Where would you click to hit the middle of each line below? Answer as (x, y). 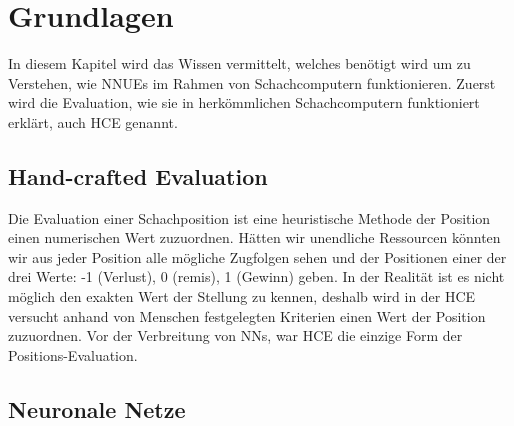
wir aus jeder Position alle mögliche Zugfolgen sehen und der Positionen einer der (257, 256)
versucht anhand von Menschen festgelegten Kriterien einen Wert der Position (247, 315)
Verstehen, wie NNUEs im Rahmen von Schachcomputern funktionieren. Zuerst (252, 82)
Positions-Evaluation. (73, 354)
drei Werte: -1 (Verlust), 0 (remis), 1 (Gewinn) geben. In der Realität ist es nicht (256, 276)
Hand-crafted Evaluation (138, 175)
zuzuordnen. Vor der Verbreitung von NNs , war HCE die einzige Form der (235, 335)
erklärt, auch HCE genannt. (93, 121)
